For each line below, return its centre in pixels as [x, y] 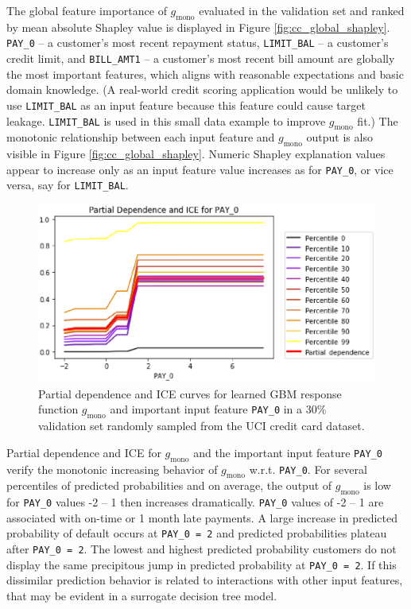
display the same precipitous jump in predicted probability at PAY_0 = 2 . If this [202, 564]
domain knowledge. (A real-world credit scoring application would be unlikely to [202, 89]
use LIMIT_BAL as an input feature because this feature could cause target [186, 105]
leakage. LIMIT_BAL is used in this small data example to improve [166, 120]
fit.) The [378, 120]
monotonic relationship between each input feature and [141, 137]
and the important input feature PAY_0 [288, 452]
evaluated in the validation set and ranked [302, 10]
